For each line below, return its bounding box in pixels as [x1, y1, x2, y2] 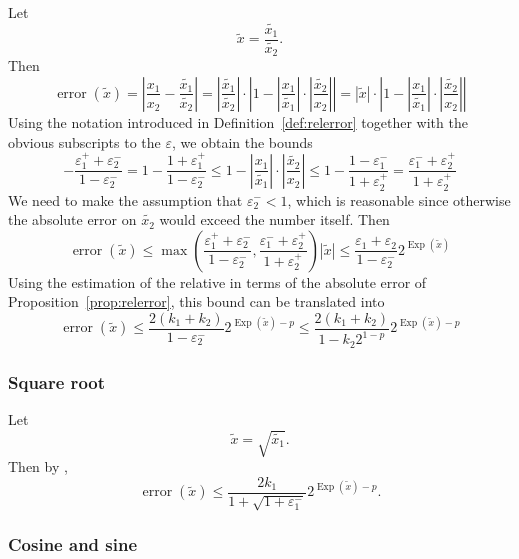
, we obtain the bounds [172, 131, 313, 152]
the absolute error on [8, 209, 137, 230]
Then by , [8, 456, 68, 477]
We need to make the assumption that [8, 189, 243, 210]
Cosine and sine [8, 532, 138, 557]
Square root [8, 369, 106, 394]
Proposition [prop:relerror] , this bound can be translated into [8, 291, 385, 312]
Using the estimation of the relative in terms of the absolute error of [8, 271, 427, 292]
